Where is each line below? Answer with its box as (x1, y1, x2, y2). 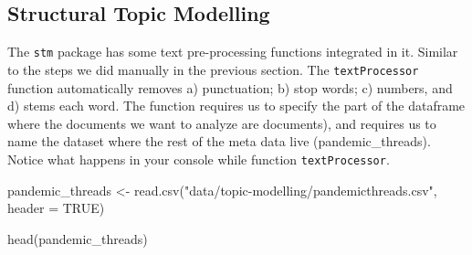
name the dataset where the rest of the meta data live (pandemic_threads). (7, 132, 431, 151)
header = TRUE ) (7, 198, 105, 218)
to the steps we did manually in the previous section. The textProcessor (7, 59, 419, 79)
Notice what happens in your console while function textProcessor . (7, 149, 390, 168)
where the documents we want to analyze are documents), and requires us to (7, 113, 436, 133)
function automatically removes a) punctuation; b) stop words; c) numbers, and (7, 78, 453, 97)
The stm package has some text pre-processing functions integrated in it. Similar (7, 42, 458, 61)
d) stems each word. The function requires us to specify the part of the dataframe (7, 96, 466, 115)
